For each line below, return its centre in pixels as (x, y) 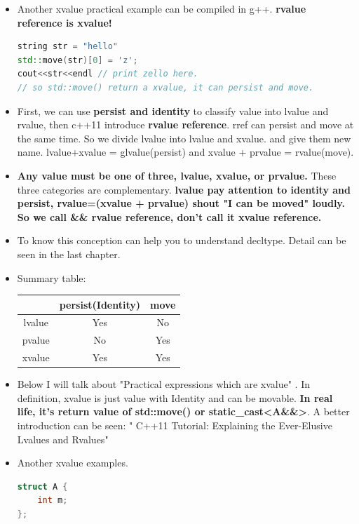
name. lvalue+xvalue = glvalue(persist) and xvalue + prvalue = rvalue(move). (185, 152)
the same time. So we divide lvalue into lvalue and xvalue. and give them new (184, 138)
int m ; (53, 501)
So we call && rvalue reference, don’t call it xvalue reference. (169, 216)
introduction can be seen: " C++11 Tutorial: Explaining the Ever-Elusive (175, 425)
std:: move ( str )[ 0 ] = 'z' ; (77, 60)
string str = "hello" (68, 47)
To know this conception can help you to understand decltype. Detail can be (182, 240)
